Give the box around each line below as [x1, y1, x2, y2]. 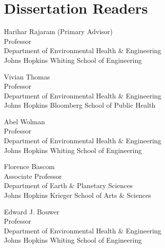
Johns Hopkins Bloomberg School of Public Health [4, 100, 156, 110]
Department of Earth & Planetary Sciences [4, 180, 133, 191]
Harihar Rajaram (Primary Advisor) [4, 26, 113, 37]
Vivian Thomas [4, 71, 50, 81]
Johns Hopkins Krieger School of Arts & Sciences [4, 190, 151, 200]
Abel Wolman [4, 116, 45, 126]
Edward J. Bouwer [4, 206, 60, 216]
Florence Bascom [4, 161, 55, 172]
